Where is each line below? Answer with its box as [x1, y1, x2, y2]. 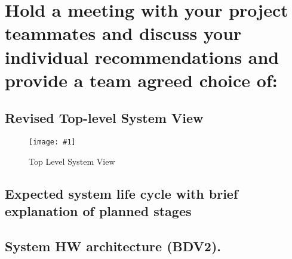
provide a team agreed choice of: [5, 67, 278, 92]
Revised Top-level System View [5, 109, 204, 127]
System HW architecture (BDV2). [5, 236, 221, 255]
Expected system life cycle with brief [5, 184, 238, 202]
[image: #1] [29, 138, 76, 147]
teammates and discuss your [5, 21, 242, 45]
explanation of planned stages [5, 202, 192, 220]
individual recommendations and [5, 44, 279, 69]
